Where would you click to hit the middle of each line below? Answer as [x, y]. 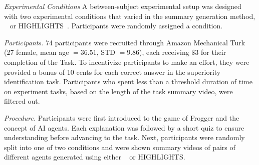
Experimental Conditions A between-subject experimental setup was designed [123, 6]
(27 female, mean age [37, 52]
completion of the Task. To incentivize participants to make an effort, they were [127, 62]
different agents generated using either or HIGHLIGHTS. [95, 157]
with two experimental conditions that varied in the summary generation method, [130, 16]
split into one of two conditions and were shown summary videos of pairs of [120, 147]
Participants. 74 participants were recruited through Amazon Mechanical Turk [125, 42]
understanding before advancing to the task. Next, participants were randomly [124, 137]
